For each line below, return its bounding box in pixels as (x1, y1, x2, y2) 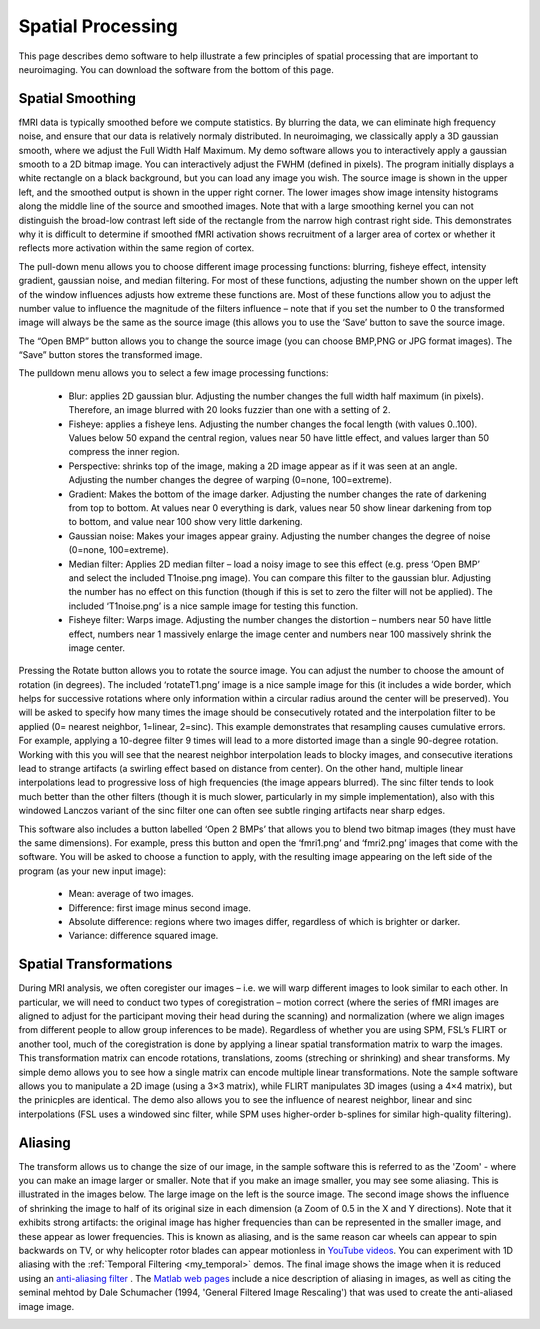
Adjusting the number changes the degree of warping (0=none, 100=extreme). (68, 474, 392, 486)
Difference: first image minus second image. (68, 901, 252, 914)
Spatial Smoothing (18, 90, 137, 107)
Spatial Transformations (18, 956, 173, 973)
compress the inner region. (68, 446, 180, 458)
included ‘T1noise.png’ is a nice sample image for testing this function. (68, 600, 359, 612)
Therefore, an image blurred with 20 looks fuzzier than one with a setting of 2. (68, 404, 391, 416)
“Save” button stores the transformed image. (18, 349, 203, 361)
